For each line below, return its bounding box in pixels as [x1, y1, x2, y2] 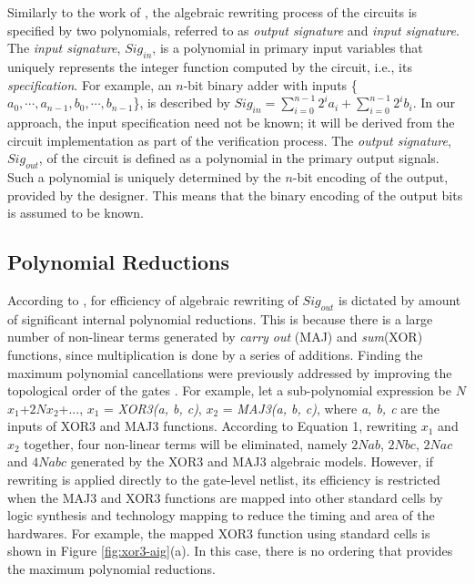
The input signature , [7, 38, 121, 57]
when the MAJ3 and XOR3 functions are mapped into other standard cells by [7, 487, 443, 507]
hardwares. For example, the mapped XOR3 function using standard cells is [7, 523, 430, 542]
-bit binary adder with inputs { [183, 75, 358, 94]
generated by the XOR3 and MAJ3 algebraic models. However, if [70, 452, 434, 471]
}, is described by [133, 93, 230, 112]
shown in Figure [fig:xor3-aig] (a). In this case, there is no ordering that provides [7, 541, 453, 560]
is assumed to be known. [7, 203, 144, 222]
